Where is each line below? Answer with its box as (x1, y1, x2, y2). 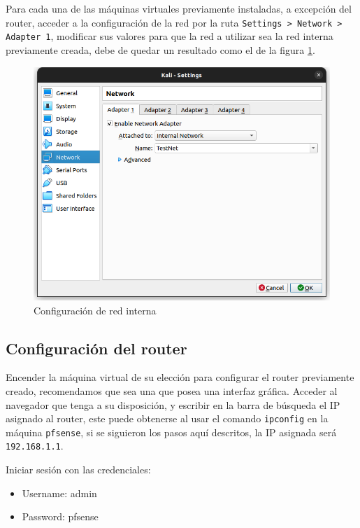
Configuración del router (6, 337, 187, 359)
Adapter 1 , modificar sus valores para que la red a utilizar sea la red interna (6, 29, 333, 43)
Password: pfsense (22, 509, 99, 524)
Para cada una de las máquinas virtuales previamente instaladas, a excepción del (6, 1, 352, 15)
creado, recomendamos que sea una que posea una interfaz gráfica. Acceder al (6, 383, 338, 398)
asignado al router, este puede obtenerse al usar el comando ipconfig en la (6, 411, 329, 426)
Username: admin (22, 485, 97, 500)
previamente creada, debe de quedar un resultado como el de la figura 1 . (6, 42, 315, 57)
